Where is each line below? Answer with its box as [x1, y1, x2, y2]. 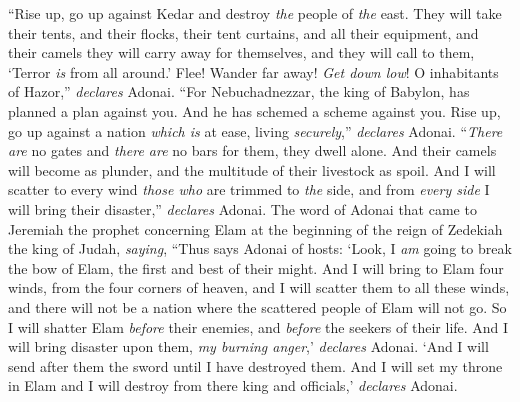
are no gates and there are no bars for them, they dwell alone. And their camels [8, 140, 497, 161]
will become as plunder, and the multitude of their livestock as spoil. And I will [8, 159, 496, 180]
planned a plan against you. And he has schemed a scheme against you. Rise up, [8, 100, 501, 121]
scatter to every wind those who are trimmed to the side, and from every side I [8, 179, 490, 200]
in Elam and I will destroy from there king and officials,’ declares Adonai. [8, 375, 458, 396]
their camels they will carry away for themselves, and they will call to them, [8, 42, 475, 63]
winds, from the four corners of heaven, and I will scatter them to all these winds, [8, 277, 510, 298]
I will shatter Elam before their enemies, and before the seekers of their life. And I [8, 316, 509, 337]
